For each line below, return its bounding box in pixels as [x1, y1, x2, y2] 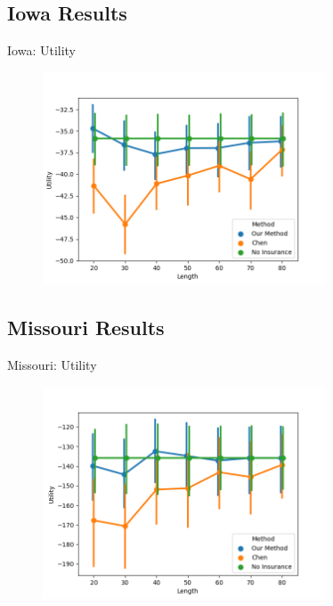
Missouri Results [7, 314, 165, 341]
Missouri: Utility [7, 356, 97, 374]
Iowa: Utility [7, 41, 76, 60]
